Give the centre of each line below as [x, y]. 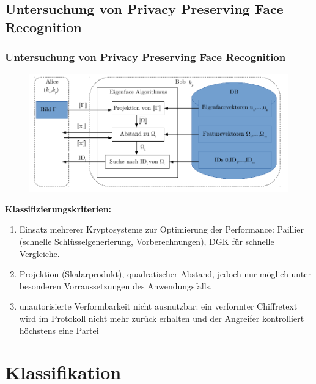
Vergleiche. [39, 253]
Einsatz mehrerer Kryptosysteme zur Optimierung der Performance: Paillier [161, 229]
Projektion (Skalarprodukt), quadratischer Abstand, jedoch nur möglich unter [165, 274]
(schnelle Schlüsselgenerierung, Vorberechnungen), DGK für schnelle [147, 241]
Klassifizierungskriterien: [58, 208]
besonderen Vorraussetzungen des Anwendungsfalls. [116, 285]
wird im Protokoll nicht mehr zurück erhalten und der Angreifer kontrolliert [162, 318]
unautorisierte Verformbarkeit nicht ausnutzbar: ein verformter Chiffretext [158, 306]
